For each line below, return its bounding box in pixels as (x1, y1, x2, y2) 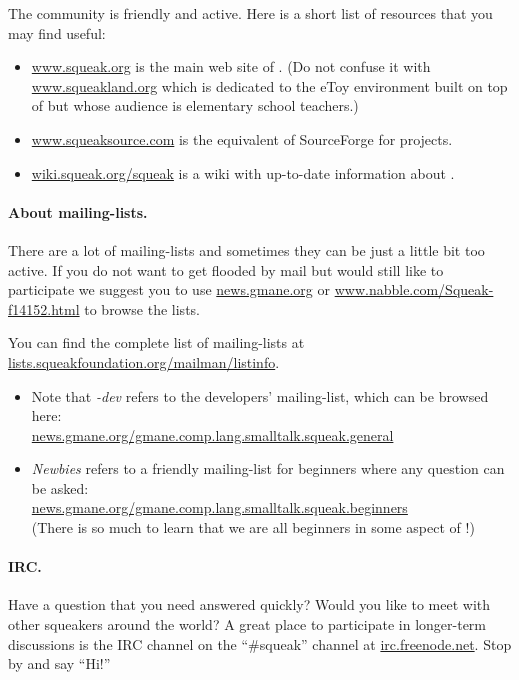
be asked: (31, 477, 89, 498)
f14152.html (8, 298, 80, 319)
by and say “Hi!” (8, 653, 111, 674)
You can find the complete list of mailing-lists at (8, 332, 305, 353)
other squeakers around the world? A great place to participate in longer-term (8, 614, 487, 635)
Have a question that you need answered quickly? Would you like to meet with (8, 594, 491, 615)
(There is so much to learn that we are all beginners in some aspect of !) (31, 517, 475, 538)
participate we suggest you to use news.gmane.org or (8, 279, 331, 300)
